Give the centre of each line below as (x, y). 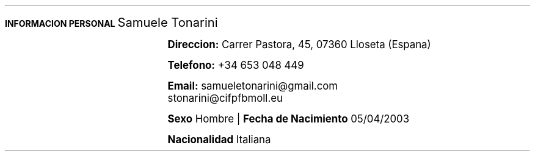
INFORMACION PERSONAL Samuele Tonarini (111, 22)
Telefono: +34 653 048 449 (236, 65)
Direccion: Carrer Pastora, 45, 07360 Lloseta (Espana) (299, 44)
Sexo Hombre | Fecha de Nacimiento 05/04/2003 (289, 119)
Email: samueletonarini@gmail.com (253, 86)
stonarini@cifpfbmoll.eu (225, 98)
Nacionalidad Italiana (219, 140)
